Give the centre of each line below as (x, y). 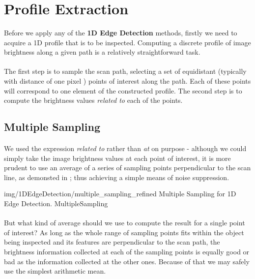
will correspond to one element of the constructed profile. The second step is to (123, 90)
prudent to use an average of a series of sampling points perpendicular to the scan (127, 168)
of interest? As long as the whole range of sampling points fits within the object (124, 232)
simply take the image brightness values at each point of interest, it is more (117, 158)
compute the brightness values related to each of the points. (93, 100)
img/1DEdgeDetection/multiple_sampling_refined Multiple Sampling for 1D (120, 194)
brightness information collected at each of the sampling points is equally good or (127, 252)
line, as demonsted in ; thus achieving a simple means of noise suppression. (117, 177)
